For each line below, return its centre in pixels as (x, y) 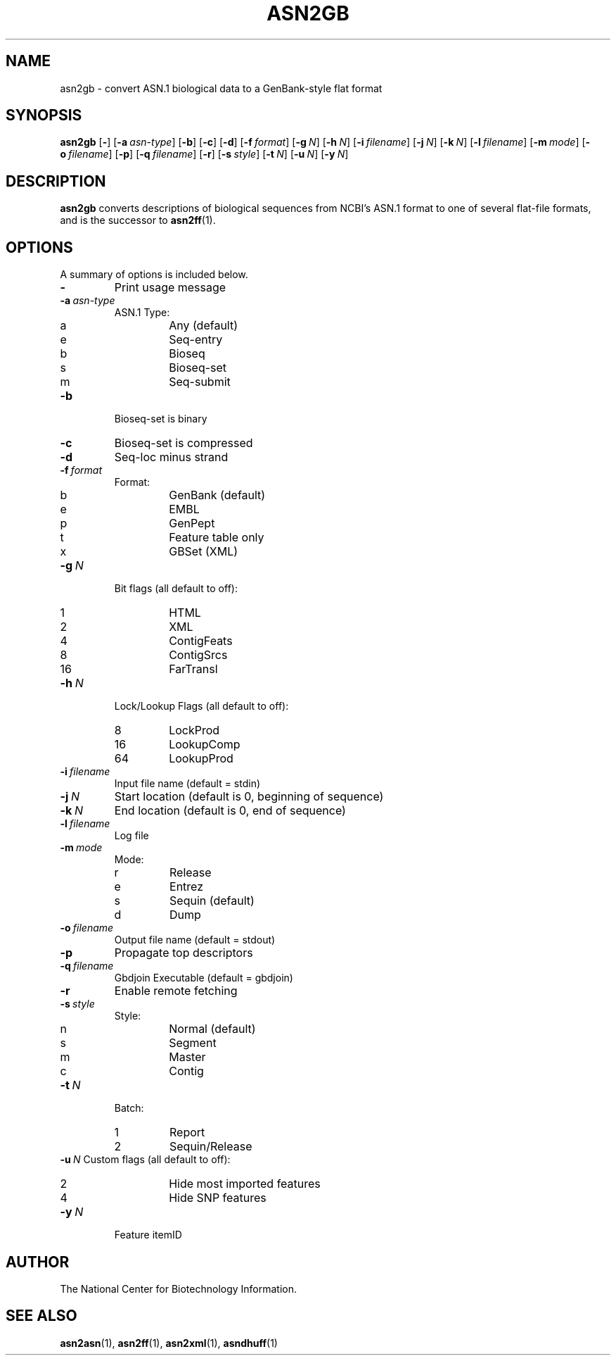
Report (187, 1133)
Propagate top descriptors (184, 953)
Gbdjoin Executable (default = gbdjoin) (204, 978)
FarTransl (193, 669)
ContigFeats (201, 641)
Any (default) (204, 326)
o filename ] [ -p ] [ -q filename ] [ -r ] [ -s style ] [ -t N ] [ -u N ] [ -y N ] (204, 154)
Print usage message (170, 288)
